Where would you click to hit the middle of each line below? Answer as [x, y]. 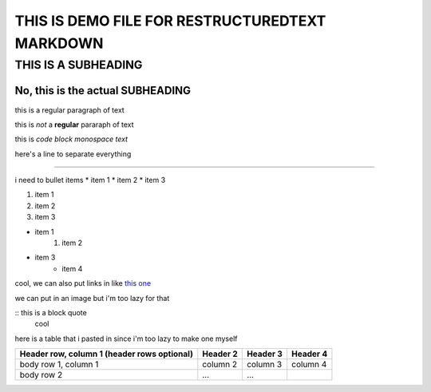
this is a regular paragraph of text [70, 110]
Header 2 [220, 354]
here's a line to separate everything [73, 154]
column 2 [220, 365]
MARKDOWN [59, 43]
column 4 [309, 365]
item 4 [72, 268]
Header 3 [265, 354]
